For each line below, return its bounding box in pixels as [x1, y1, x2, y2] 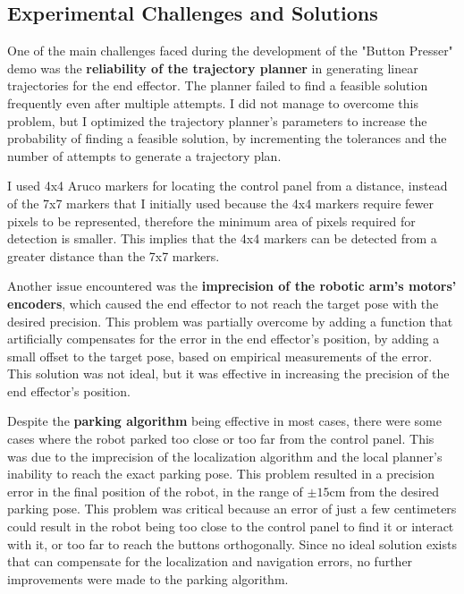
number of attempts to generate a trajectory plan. [7, 146, 282, 165]
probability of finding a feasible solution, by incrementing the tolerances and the [7, 129, 447, 148]
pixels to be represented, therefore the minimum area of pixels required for [7, 211, 416, 230]
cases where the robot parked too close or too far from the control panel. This [7, 429, 434, 448]
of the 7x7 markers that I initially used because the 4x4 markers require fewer [7, 193, 434, 212]
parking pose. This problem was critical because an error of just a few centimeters [7, 499, 457, 518]
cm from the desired [329, 481, 440, 500]
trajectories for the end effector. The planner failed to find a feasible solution [7, 76, 428, 95]
